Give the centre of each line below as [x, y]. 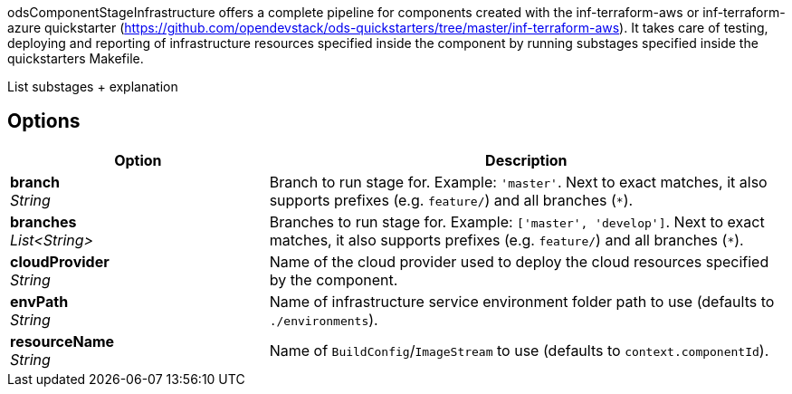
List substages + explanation [93, 86]
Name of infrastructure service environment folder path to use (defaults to [522, 301]
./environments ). [324, 319]
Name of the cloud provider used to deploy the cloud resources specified [519, 261]
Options [44, 121]
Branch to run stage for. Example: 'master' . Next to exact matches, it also [518, 182]
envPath [39, 301]
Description [526, 160]
